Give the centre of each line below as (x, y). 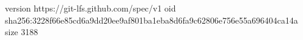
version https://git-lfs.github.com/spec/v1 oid (90, 8)
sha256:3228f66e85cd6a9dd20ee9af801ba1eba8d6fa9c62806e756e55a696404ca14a (151, 20)
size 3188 (22, 32)
